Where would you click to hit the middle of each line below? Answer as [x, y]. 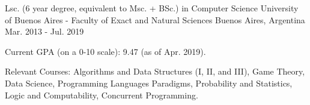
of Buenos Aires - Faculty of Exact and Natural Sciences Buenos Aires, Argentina [155, 19]
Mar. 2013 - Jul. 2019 [44, 31]
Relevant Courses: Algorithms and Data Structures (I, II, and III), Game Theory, [155, 71]
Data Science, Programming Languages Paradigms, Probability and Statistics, [149, 83]
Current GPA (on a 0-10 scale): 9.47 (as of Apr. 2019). [105, 51]
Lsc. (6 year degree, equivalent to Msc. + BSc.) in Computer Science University [152, 8]
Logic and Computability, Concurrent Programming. [102, 95]
